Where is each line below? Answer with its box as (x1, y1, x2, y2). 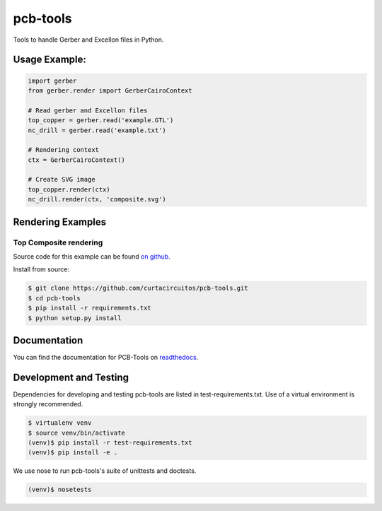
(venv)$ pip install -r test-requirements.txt (28, 439, 192, 447)
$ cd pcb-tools (28, 294, 81, 302)
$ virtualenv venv (28, 419, 92, 427)
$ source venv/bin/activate (28, 428, 125, 437)
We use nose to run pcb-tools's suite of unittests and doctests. (13, 466, 197, 475)
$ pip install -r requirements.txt (28, 304, 151, 312)
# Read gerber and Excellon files (28, 106, 148, 114)
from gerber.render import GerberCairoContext (28, 86, 192, 95)
